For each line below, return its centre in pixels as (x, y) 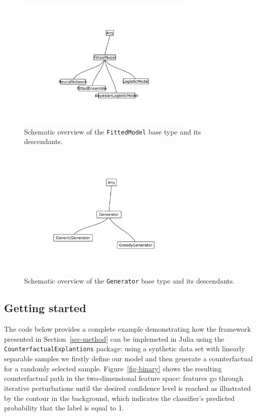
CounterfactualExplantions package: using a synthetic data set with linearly (124, 349)
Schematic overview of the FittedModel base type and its (113, 131)
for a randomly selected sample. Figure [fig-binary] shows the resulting (113, 368)
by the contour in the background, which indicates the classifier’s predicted (119, 398)
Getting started (45, 308)
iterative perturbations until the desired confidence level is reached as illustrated (127, 388)
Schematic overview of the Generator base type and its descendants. (130, 281)
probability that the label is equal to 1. (64, 408)
